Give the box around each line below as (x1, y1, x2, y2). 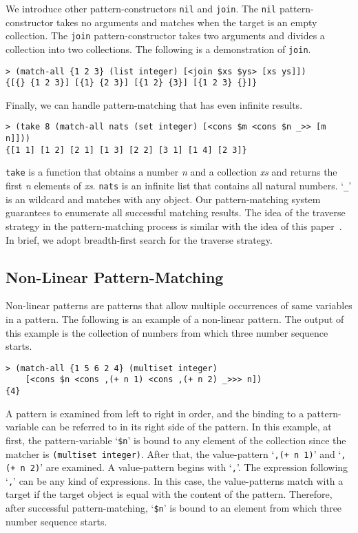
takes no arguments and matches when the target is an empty (56, 14, 317, 29)
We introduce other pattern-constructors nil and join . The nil (6, 1, 277, 15)
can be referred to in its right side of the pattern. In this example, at (41, 419, 332, 434)
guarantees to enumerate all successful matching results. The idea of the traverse (6, 205, 346, 220)
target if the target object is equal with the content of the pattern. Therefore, (6, 487, 333, 501)
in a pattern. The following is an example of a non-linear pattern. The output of (6, 311, 344, 326)
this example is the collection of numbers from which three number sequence (6, 325, 328, 339)
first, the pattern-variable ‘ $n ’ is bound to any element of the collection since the (6, 432, 346, 447)
